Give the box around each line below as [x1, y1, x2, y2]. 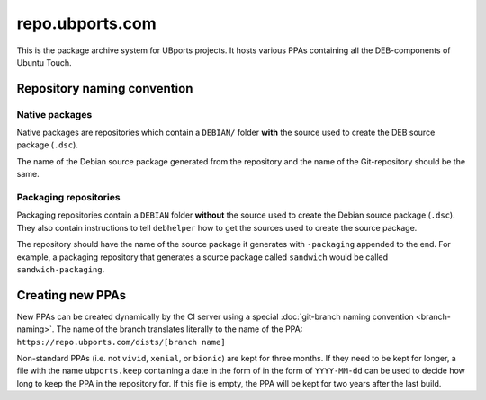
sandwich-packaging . [16, 263, 105, 274]
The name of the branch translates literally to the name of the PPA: [56, 324, 303, 334]
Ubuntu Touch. [16, 57, 72, 67]
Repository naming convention [16, 81, 193, 96]
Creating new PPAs [16, 288, 126, 303]
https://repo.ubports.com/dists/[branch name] [16, 337, 226, 347]
